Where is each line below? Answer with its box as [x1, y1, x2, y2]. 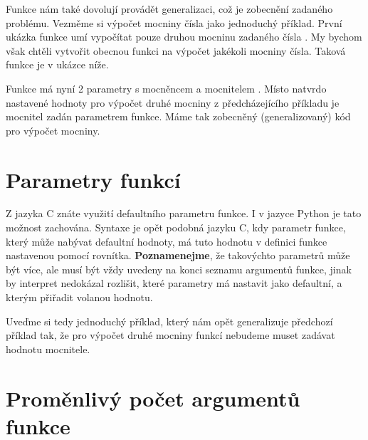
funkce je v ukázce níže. [6, 57, 109, 72]
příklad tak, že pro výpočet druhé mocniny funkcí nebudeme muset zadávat [6, 328, 335, 342]
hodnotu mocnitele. [6, 341, 90, 356]
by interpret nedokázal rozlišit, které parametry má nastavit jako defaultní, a [6, 276, 342, 290]
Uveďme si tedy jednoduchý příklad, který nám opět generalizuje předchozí [6, 313, 333, 328]
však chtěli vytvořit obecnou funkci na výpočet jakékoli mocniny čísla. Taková [6, 43, 346, 58]
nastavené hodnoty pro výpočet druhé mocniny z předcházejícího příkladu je [6, 95, 340, 110]
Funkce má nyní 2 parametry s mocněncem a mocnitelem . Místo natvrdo [6, 80, 327, 95]
